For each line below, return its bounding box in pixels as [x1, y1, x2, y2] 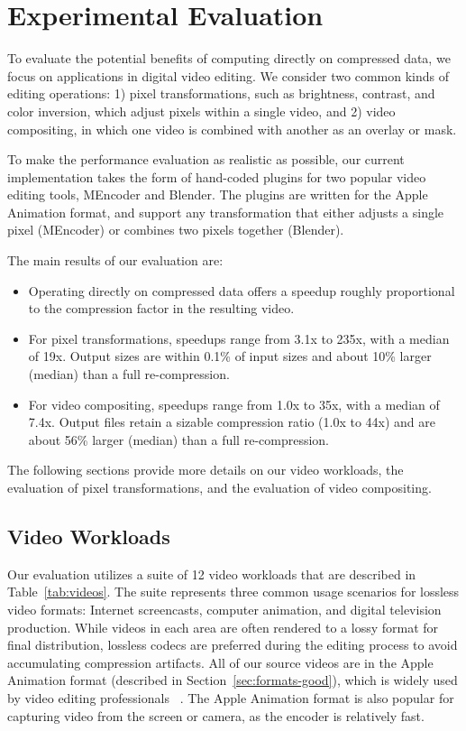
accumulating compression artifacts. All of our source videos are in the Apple [7, 652, 434, 671]
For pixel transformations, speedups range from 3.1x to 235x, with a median [28, 328, 450, 347]
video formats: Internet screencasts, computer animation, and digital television [7, 599, 442, 618]
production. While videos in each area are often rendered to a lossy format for [7, 617, 439, 636]
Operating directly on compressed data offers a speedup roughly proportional [28, 281, 455, 300]
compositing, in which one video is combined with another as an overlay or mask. [7, 119, 457, 138]
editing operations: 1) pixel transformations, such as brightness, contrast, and [7, 84, 435, 103]
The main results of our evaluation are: [7, 251, 224, 270]
